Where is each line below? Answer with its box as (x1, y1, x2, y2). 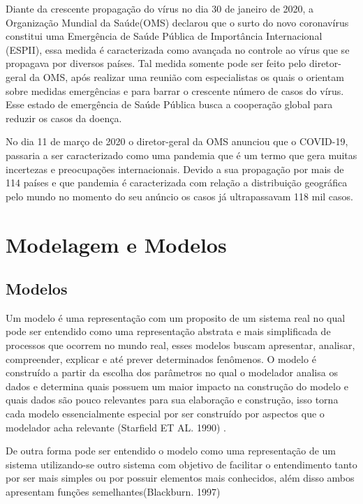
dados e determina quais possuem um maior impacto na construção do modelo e (6, 378, 348, 393)
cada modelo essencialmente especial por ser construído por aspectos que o (6, 406, 325, 421)
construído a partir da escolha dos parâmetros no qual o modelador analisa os (6, 365, 338, 380)
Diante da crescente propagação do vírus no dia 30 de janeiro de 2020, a (6, 1, 314, 15)
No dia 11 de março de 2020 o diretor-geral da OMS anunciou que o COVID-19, (6, 134, 348, 149)
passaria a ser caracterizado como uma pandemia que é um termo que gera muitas (6, 147, 357, 162)
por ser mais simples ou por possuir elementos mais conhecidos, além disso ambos (6, 470, 355, 485)
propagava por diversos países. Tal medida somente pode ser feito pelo (6, 56, 306, 71)
